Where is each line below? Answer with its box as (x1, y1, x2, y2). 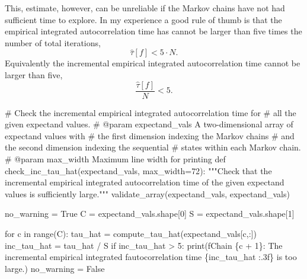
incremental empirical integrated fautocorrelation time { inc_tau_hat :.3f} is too (5, 251, 297, 263)
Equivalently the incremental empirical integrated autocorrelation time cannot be (5, 57, 300, 69)
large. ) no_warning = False (5, 262, 105, 274)
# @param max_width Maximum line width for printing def (5, 153, 226, 165)
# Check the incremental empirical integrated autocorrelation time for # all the (5, 106, 296, 118)
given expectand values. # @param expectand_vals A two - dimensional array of (5, 118, 293, 130)
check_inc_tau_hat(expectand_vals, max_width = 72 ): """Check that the (5, 164, 272, 177)
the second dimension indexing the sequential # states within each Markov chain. (5, 141, 301, 153)
